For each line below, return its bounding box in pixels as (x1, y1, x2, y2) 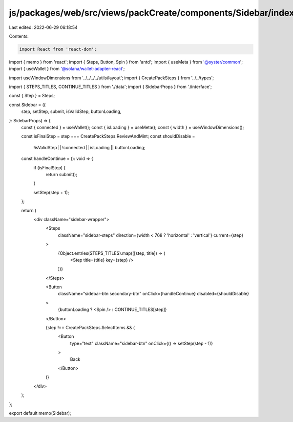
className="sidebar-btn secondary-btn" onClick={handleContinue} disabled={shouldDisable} (58, 291, 249, 297)
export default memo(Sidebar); (9, 410, 71, 416)
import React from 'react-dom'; (19, 46, 97, 52)
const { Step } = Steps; (9, 93, 55, 99)
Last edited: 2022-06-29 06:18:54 (9, 24, 78, 30)
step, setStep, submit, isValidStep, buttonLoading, (21, 109, 122, 114)
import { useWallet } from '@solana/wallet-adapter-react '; (9, 66, 125, 72)
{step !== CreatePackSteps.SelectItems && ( (45, 325, 135, 331)
